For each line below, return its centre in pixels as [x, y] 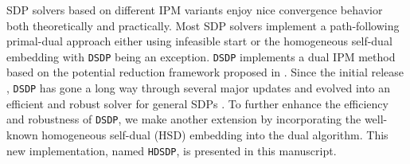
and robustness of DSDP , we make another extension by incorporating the [184, 119]
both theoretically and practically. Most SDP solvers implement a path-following [203, 25]
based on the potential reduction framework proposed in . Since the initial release [205, 72]
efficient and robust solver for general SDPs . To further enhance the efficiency [197, 103]
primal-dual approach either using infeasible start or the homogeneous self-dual [199, 41]
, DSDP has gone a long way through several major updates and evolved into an [199, 88]
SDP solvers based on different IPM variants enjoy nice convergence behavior [195, 10]
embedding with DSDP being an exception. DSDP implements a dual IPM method [201, 56]
